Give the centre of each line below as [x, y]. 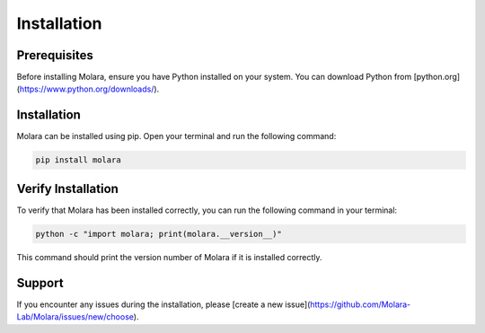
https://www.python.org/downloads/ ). [89, 89]
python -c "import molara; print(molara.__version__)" [159, 234]
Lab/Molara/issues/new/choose [75, 317]
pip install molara [78, 160]
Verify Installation [67, 188]
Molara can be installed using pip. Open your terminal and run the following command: [176, 136]
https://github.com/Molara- [361, 304]
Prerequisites [55, 55]
